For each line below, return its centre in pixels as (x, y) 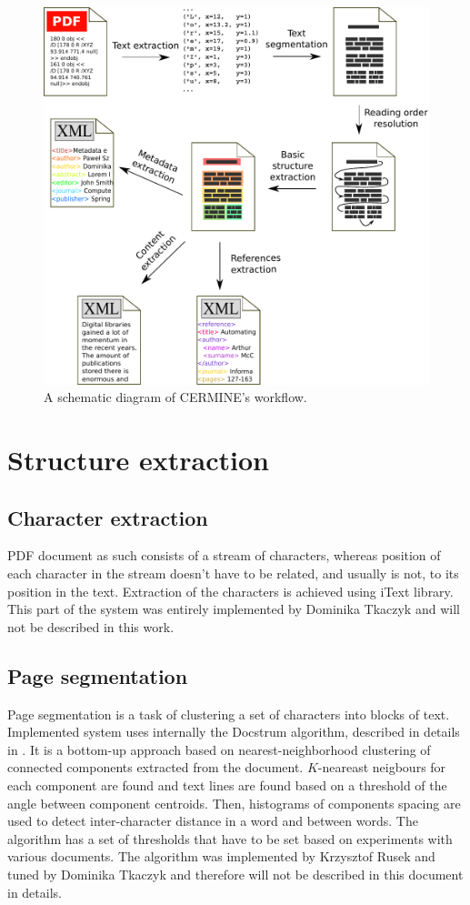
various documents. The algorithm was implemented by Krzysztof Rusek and (221, 856)
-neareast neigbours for (382, 767)
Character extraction (108, 517)
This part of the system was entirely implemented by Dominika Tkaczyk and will (234, 609)
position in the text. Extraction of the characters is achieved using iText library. (230, 591)
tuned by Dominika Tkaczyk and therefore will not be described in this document (235, 874)
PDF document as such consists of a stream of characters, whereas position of (224, 555)
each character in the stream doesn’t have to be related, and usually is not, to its (233, 573)
